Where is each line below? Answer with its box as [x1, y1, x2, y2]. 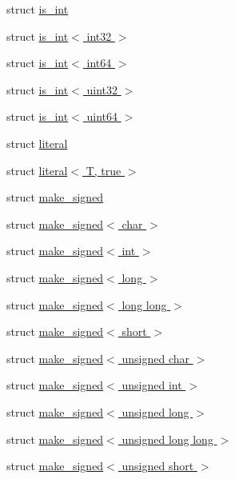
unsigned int [121, 377, 182, 393]
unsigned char [121, 349, 189, 366]
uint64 [86, 108, 118, 125]
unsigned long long [121, 430, 213, 447]
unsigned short [121, 457, 194, 474]
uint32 [86, 81, 118, 98]
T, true [86, 162, 121, 178]
